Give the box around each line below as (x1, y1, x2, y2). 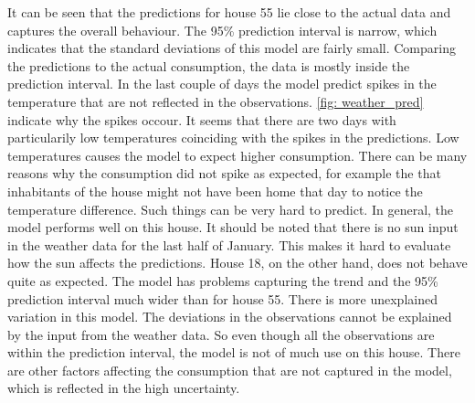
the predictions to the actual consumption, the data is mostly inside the (7, 56, 410, 75)
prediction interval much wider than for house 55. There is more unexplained (7, 289, 438, 308)
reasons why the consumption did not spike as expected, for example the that (7, 164, 441, 183)
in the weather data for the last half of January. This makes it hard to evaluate (7, 235, 451, 254)
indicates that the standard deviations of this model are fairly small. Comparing (7, 38, 456, 58)
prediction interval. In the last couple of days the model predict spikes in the (7, 74, 437, 93)
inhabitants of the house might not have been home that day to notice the (7, 181, 423, 200)
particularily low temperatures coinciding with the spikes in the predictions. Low (7, 128, 459, 147)
